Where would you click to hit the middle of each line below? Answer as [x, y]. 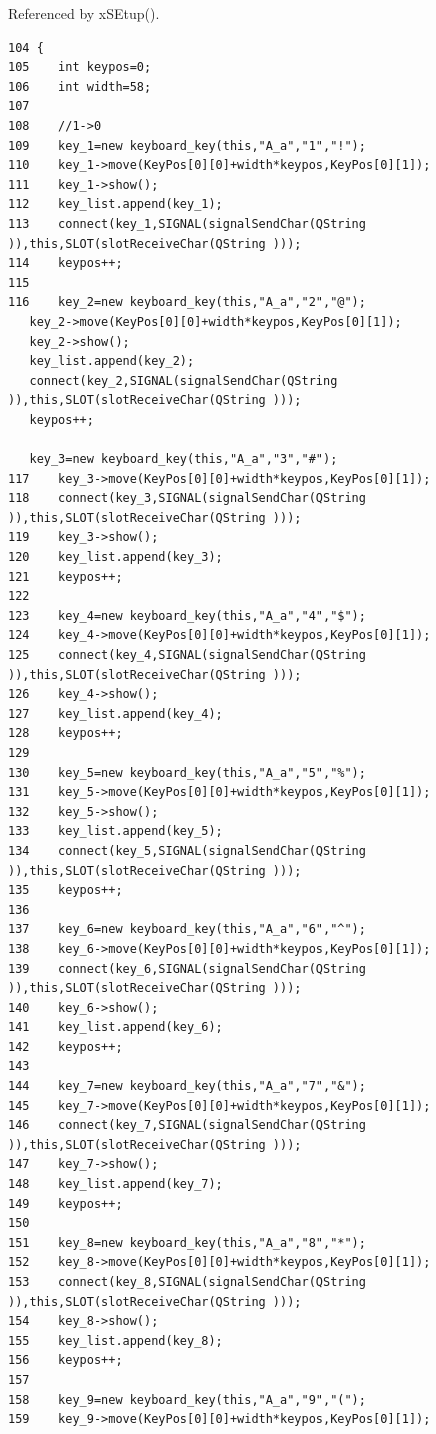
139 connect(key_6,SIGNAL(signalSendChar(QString [187, 968]
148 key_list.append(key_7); [115, 1184]
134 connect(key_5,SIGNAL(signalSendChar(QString [187, 850]
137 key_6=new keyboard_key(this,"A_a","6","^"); [187, 929]
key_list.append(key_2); [112, 361]
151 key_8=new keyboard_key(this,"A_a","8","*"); [187, 1242]
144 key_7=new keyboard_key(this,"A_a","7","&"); [187, 1086]
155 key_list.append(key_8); [115, 1340]
